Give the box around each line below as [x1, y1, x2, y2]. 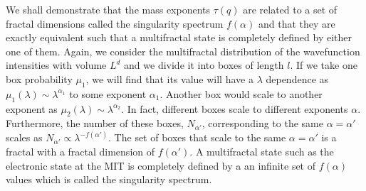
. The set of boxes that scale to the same [108, 130, 286, 145]
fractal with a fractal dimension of [6, 143, 155, 158]
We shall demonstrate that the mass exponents [6, 2, 211, 16]
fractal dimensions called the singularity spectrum [6, 16, 224, 31]
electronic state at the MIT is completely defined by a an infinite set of [6, 158, 316, 173]
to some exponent [69, 86, 147, 101]
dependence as [266, 71, 329, 86]
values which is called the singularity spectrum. [6, 172, 212, 187]
